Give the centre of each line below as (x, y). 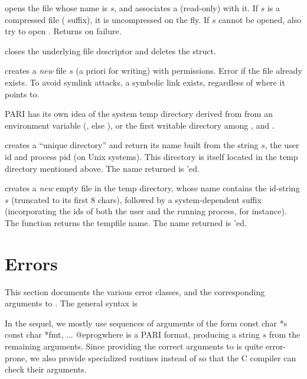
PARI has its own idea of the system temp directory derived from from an (139, 114)
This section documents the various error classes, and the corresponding (135, 291)
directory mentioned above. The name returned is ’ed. (102, 168)
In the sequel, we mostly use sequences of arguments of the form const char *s (146, 323)
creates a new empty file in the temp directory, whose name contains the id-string (152, 188)
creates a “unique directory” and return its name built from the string (132, 145)
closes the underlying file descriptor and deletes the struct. (110, 50)
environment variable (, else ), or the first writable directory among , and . (140, 125)
